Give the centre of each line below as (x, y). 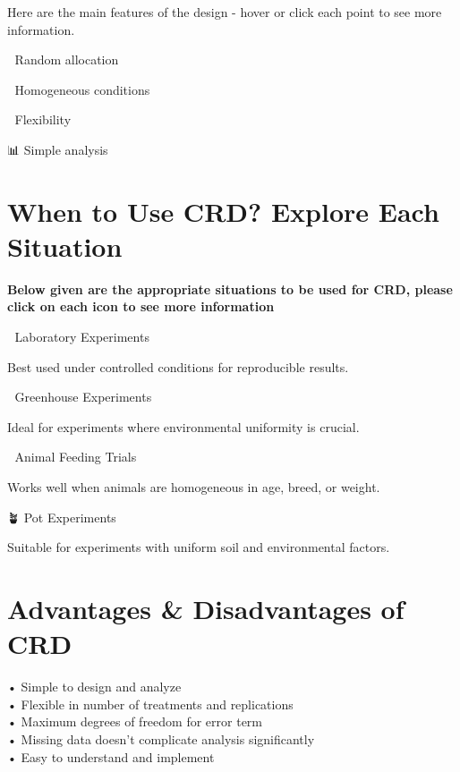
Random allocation (67, 59)
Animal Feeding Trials (76, 457)
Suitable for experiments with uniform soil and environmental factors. (199, 547)
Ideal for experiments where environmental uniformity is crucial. (183, 426)
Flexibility (43, 119)
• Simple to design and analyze (94, 687)
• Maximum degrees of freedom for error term (135, 721)
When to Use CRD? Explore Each (223, 211)
